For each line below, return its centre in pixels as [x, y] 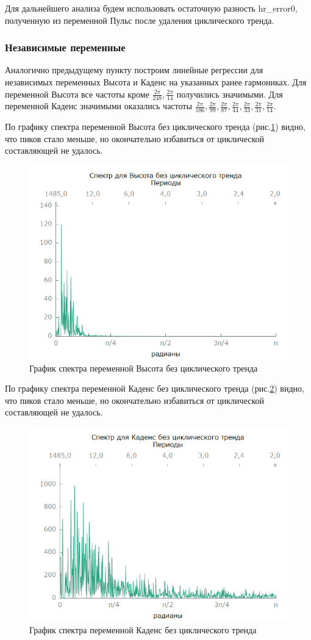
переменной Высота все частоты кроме [77, 94]
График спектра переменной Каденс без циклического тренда [143, 629]
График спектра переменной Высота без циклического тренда [144, 368]
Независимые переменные [65, 47]
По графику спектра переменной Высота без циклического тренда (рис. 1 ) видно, [155, 127]
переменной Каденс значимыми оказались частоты [98, 106]
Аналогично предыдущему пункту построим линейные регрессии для [134, 70]
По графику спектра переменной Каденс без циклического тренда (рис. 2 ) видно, [155, 388]
